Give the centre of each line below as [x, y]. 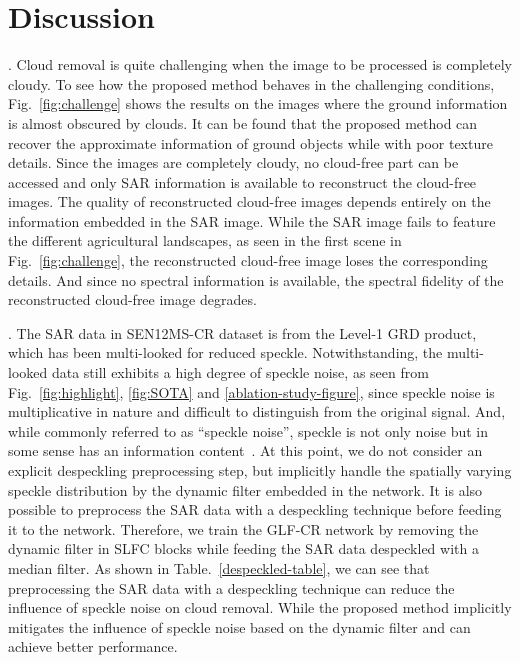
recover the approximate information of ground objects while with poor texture [250, 142]
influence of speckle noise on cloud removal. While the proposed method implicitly [260, 607]
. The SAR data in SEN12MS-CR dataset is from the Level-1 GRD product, [242, 332]
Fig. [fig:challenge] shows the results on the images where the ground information [258, 103]
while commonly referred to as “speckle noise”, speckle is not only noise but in [248, 430]
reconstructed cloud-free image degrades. [132, 299]
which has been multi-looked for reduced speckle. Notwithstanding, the [225, 352]
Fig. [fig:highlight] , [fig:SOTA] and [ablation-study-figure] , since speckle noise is [251, 391]
